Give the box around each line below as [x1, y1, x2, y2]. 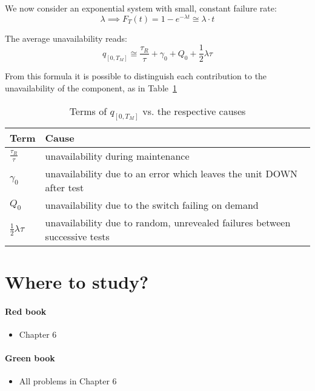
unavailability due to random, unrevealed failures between [45, 215, 291, 229]
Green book [5, 352, 55, 364]
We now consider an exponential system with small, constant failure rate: [5, 2, 277, 14]
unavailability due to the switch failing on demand [45, 197, 259, 212]
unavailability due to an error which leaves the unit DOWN [45, 166, 298, 180]
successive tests [45, 229, 110, 243]
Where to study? [5, 269, 149, 294]
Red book [5, 304, 47, 317]
